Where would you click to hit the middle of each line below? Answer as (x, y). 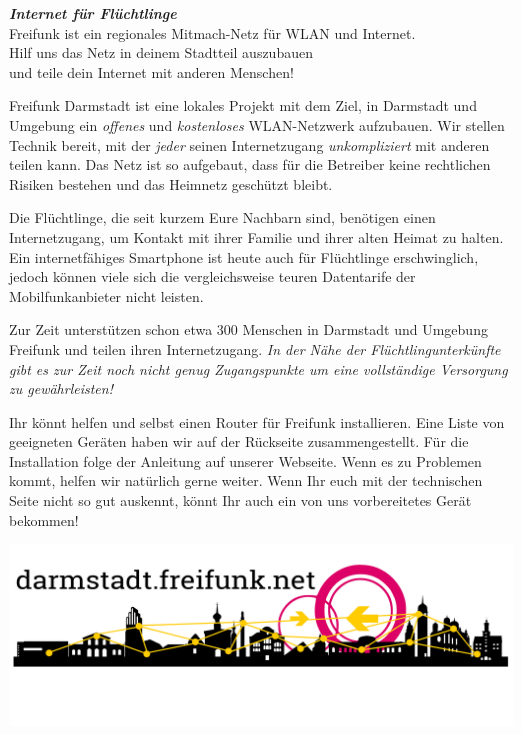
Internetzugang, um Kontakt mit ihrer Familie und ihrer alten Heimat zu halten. (256, 236)
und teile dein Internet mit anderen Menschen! (151, 71)
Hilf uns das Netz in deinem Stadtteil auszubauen (161, 52)
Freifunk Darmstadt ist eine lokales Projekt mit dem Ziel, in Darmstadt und (243, 105)
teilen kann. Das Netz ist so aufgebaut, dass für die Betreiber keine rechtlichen (250, 164)
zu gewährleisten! (61, 388)
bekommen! (44, 519)
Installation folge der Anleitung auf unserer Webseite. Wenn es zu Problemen (245, 460)
